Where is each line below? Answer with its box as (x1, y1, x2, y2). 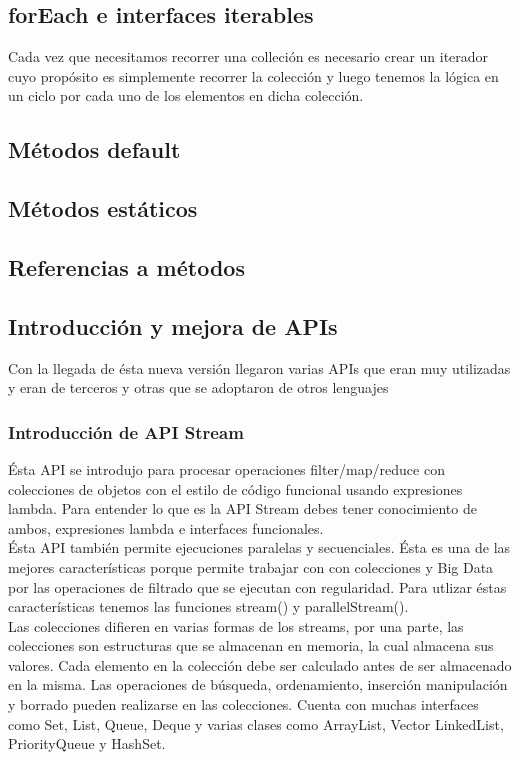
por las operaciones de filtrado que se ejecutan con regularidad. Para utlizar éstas (8, 576, 507, 597)
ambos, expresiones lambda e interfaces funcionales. (8, 517, 324, 538)
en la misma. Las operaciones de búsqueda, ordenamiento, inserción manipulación (8, 674, 508, 695)
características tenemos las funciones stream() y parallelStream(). (8, 596, 409, 617)
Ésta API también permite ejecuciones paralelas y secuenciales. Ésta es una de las (8, 537, 511, 558)
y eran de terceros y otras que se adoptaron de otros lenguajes (8, 377, 389, 398)
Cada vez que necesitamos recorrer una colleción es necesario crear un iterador (8, 46, 489, 67)
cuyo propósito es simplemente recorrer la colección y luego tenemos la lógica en (8, 65, 499, 86)
